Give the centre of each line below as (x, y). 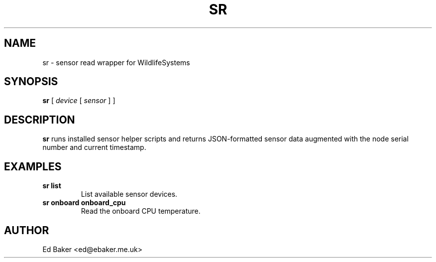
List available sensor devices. (129, 194)
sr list (52, 186)
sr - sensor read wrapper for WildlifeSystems (116, 62)
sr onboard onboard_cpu (84, 203)
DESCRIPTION (40, 120)
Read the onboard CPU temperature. (141, 211)
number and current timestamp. (94, 147)
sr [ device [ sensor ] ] (79, 101)
